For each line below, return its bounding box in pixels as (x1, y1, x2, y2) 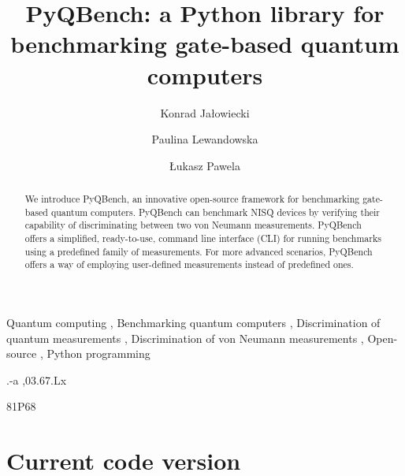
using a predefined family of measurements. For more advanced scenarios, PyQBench (24, 244, 373, 258)
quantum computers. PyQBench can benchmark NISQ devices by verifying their (50, 205, 380, 218)
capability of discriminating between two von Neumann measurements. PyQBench (24, 218, 362, 232)
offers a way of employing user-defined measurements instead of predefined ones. (24, 258, 354, 271)
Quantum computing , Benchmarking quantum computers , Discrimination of (6, 314, 381, 331)
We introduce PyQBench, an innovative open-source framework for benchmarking (24, 192, 360, 206)
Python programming (46, 345, 150, 362)
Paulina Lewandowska (151, 131, 258, 147)
